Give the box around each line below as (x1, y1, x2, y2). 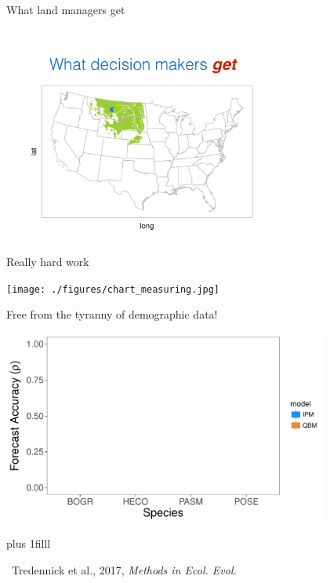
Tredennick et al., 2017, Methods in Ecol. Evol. (11, 562, 237, 578)
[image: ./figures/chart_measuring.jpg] (6, 283, 220, 295)
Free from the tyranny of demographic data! (6, 306, 218, 322)
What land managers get (6, 2, 125, 17)
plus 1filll (6, 535, 51, 552)
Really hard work (6, 253, 89, 269)
